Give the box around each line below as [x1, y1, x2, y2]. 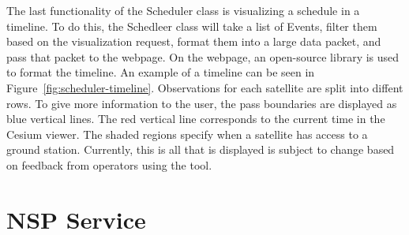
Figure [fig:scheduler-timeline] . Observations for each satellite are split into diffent [6, 79, 403, 95]
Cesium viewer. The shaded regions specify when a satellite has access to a [6, 125, 368, 142]
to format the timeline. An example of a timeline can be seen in [6, 64, 315, 80]
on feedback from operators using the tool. [6, 156, 212, 173]
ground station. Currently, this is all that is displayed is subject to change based [6, 141, 395, 158]
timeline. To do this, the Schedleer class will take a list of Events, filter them [6, 17, 377, 34]
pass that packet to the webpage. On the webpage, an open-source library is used [6, 48, 400, 65]
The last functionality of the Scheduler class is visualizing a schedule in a [6, 2, 360, 18]
